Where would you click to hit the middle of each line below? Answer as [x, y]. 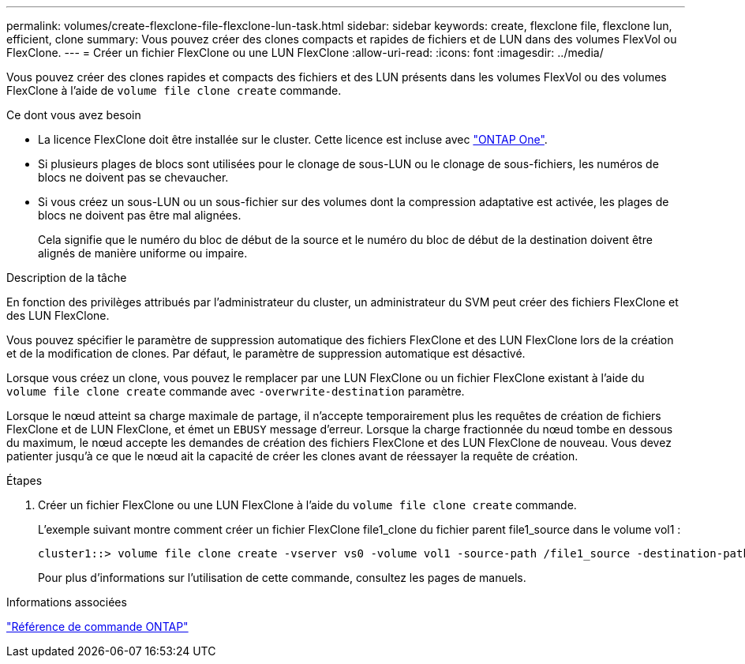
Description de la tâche [67, 278]
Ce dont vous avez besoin [74, 115]
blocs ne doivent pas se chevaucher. [133, 177]
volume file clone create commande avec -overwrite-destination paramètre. [236, 391]
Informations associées [67, 602]
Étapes [24, 480]
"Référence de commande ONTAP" [97, 626]
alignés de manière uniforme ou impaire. [143, 253]
